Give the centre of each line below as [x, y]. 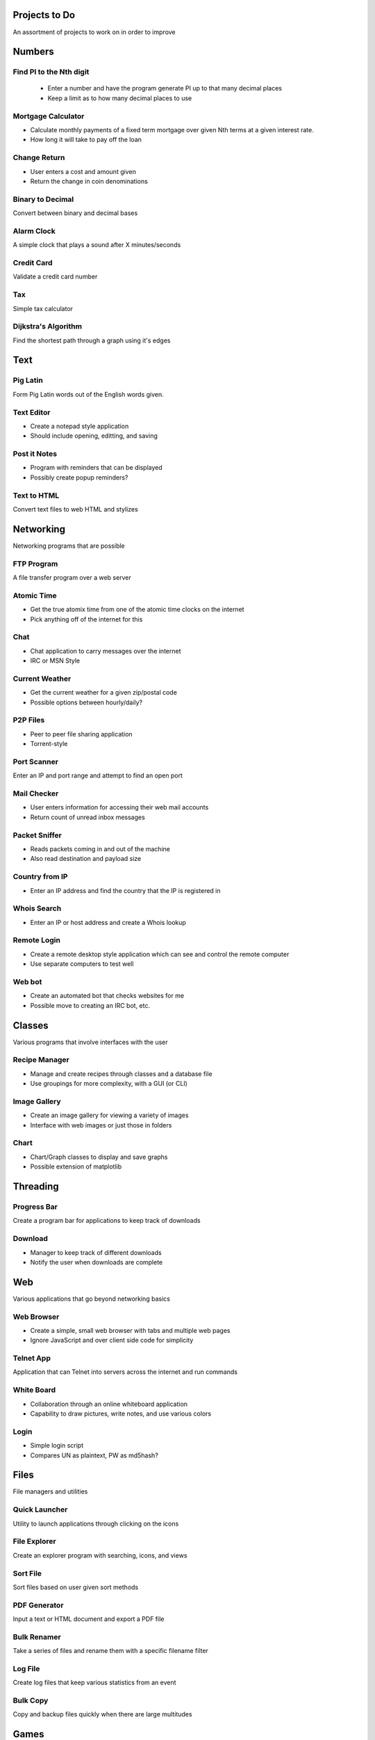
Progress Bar [35, 1207]
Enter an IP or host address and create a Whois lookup [108, 922]
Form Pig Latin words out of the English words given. [89, 394]
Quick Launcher [40, 1510]
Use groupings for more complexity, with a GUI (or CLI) [109, 1084]
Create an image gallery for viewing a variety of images [109, 1115]
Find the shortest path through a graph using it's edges [92, 340]
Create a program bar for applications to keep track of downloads [107, 1221]
